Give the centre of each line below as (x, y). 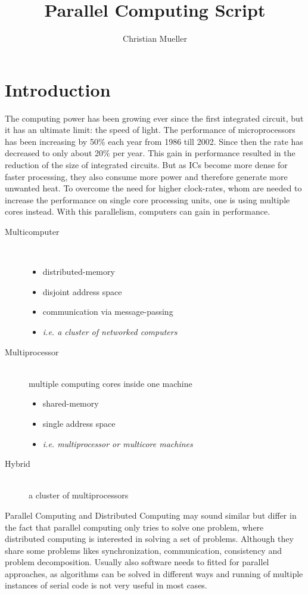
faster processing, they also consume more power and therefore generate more (146, 176)
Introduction (58, 89)
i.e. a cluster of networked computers (110, 331)
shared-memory (71, 403)
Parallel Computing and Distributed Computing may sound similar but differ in (151, 515)
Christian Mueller (155, 38)
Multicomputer (32, 231)
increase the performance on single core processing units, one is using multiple (147, 199)
